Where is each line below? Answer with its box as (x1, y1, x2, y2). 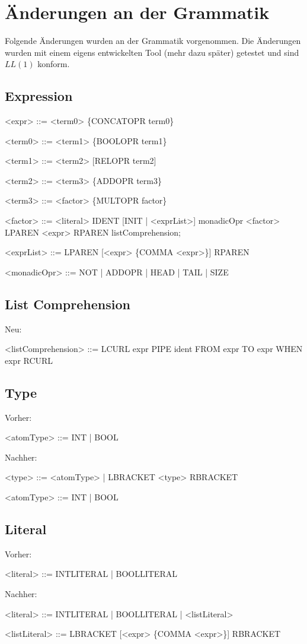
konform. (37, 58, 70, 70)
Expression (5, 87, 73, 105)
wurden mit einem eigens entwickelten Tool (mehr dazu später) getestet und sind (5, 46, 299, 58)
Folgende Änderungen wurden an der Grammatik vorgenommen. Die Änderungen (5, 34, 301, 47)
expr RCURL (5, 354, 53, 366)
